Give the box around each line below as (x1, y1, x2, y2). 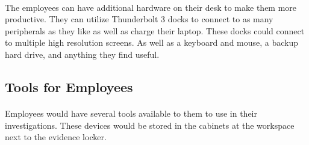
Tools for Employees (5, 77, 133, 96)
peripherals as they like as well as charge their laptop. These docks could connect (5, 24, 305, 37)
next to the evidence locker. (5, 131, 107, 143)
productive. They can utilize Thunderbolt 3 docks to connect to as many (5, 13, 273, 25)
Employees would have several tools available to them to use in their (5, 106, 257, 119)
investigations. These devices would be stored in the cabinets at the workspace (5, 119, 295, 131)
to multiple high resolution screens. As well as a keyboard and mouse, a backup (5, 36, 299, 49)
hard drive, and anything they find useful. (5, 48, 160, 60)
